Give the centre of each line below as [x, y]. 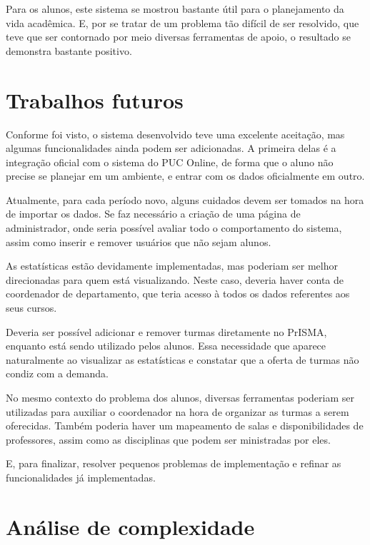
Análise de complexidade [130, 526]
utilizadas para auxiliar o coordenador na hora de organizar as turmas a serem [177, 411]
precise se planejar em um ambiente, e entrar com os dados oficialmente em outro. [185, 176]
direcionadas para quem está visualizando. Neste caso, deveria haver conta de [175, 279]
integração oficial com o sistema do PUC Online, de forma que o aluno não [170, 162]
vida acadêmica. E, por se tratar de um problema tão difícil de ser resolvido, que [182, 22]
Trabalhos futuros [95, 100]
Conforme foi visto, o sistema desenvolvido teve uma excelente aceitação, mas [175, 134]
